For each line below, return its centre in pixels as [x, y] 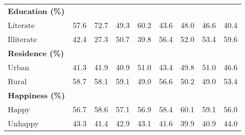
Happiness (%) [36, 95]
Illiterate [23, 39]
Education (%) [36, 11]
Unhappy [23, 123]
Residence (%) [36, 53]
